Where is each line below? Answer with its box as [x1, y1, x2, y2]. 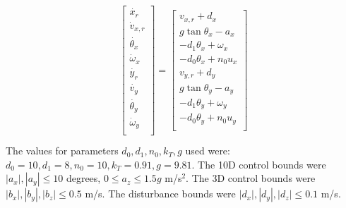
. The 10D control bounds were [191, 157, 326, 171]
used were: [185, 143, 230, 158]
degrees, [66, 171, 101, 185]
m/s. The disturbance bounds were [85, 186, 236, 201]
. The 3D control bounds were [186, 171, 316, 185]
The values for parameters [6, 143, 119, 158]
